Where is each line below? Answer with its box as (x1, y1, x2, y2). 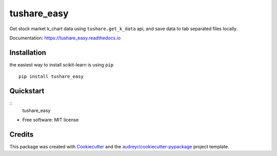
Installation (9, 48, 46, 57)
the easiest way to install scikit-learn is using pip (9, 61, 114, 68)
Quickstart (9, 87, 45, 96)
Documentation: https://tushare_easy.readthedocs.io (9, 35, 121, 41)
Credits (9, 130, 34, 139)
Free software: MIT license (22, 117, 79, 123)
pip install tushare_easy (18, 74, 84, 79)
